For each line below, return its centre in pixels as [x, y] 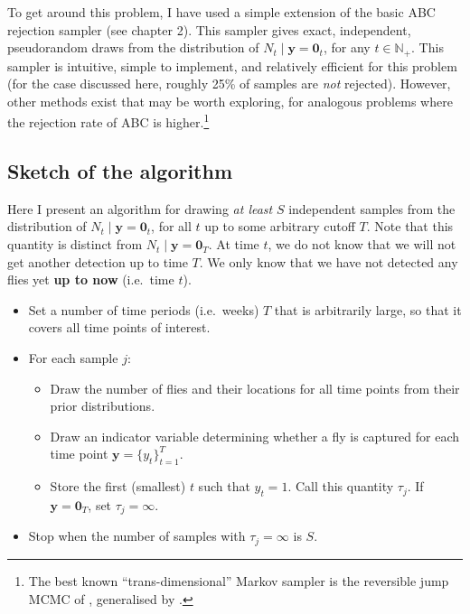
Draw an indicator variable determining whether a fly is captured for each [255, 436]
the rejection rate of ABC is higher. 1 [108, 121]
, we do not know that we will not [362, 244]
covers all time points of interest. [119, 327]
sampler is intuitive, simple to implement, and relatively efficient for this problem [232, 65]
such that [224, 486]
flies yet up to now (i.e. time [91, 279]
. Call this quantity [341, 486]
